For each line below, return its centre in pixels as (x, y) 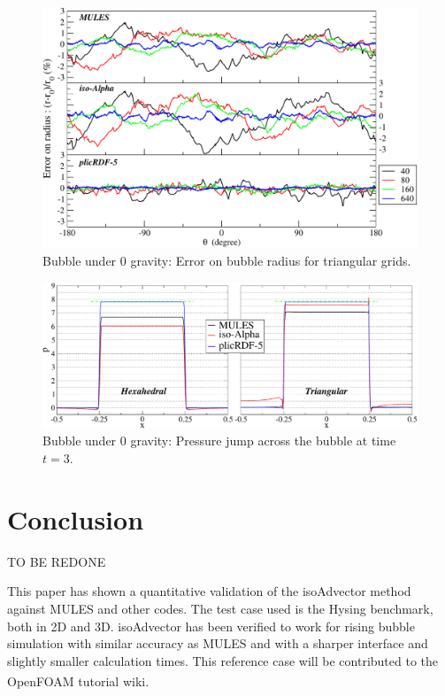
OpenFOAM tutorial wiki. (78, 681)
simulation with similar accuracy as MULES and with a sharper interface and (218, 643)
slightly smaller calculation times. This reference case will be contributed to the (223, 660)
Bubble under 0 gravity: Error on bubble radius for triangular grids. (227, 261)
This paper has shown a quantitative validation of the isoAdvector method (209, 591)
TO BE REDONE (57, 561)
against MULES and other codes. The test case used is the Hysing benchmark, (220, 608)
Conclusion (76, 518)
